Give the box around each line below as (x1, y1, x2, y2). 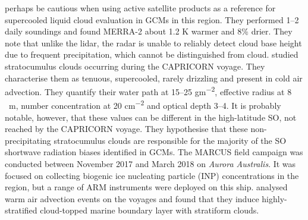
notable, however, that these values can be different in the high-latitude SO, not (5, 111, 297, 123)
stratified (5, 204, 37, 216)
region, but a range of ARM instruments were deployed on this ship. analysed (5, 181, 288, 193)
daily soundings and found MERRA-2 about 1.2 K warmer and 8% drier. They (5, 25, 293, 37)
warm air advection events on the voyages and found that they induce (5, 192, 259, 205)
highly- (262, 192, 287, 205)
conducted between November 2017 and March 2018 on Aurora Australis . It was (5, 158, 296, 170)
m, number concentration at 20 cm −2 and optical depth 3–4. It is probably (8, 98, 281, 112)
